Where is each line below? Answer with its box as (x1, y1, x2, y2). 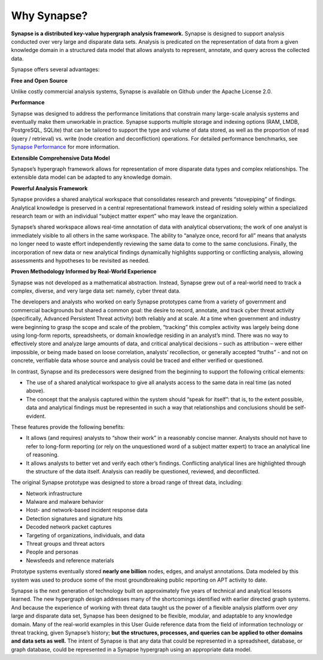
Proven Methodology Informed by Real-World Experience (11, 268, 157, 275)
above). (26, 387, 45, 394)
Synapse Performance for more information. (11, 144, 120, 151)
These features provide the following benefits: (11, 423, 125, 430)
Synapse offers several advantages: (11, 66, 100, 73)
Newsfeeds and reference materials (26, 556, 114, 564)
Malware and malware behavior (26, 498, 104, 506)
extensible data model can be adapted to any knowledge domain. (11, 174, 172, 181)
